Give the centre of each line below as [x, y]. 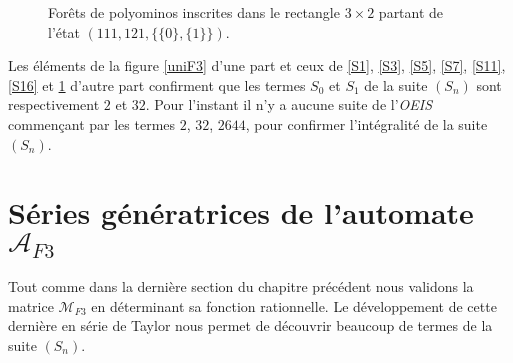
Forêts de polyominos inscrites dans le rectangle [194, 12]
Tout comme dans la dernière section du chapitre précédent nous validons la [241, 286]
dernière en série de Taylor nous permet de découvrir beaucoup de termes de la [250, 325]
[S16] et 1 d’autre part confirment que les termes [157, 84]
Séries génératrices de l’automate [241, 212]
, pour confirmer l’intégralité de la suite [366, 123]
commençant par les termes [92, 123]
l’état [64, 31]
